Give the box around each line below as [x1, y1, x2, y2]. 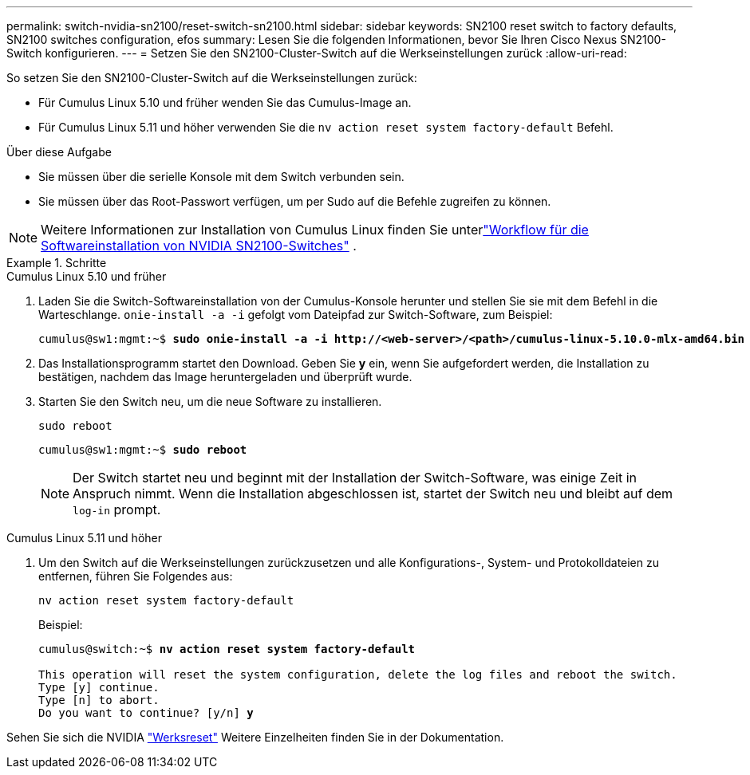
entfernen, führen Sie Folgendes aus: [38, 569, 233, 583]
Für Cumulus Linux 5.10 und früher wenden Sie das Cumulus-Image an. [38, 96, 412, 109]
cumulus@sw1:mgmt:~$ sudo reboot [38, 443, 247, 456]
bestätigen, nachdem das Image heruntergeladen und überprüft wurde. [38, 370, 412, 384]
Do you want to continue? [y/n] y [38, 706, 254, 719]
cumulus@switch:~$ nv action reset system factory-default [38, 643, 416, 655]
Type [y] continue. [38, 681, 160, 694]
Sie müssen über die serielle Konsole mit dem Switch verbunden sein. [38, 170, 405, 183]
